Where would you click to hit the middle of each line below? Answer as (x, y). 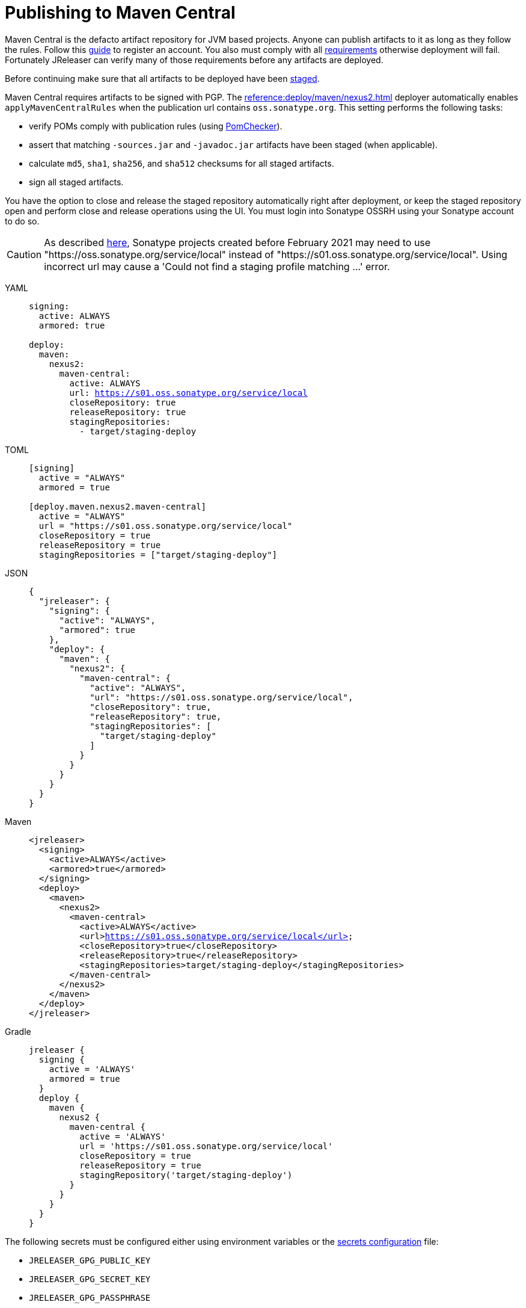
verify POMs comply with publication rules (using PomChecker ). (156, 126)
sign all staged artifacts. (76, 182)
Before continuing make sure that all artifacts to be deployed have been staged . (162, 78)
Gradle (18, 1031)
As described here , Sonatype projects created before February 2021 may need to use (237, 242)
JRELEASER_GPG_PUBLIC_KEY (90, 1260)
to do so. (22, 221)
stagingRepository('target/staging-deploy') (186, 1175)
